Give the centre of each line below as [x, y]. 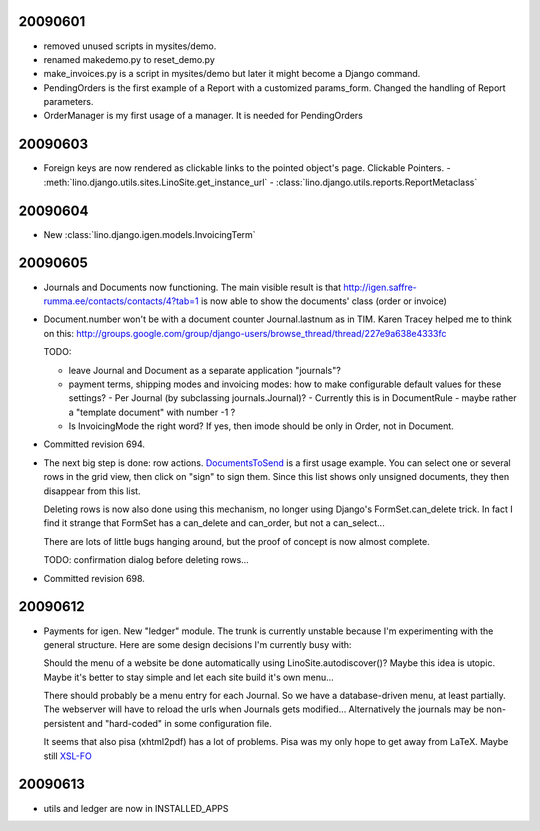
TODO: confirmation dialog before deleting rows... [146, 560]
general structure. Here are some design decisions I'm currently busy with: [197, 644]
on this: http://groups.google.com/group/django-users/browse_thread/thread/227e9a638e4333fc [245, 333]
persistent [64, 723]
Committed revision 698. [94, 578]
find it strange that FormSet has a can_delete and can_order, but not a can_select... [214, 523]
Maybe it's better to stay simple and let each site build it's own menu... [188, 677]
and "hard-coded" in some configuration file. [179, 723]
